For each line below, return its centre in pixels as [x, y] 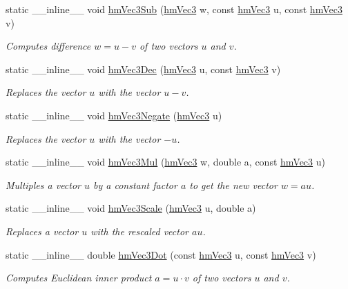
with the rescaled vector [139, 231]
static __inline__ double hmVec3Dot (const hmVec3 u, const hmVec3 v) [161, 254]
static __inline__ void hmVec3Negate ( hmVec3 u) [114, 115]
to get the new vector [233, 185]
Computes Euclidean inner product [79, 278]
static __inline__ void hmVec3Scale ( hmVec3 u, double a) [131, 208]
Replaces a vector [42, 231]
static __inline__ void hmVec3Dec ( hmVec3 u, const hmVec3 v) [143, 69]
